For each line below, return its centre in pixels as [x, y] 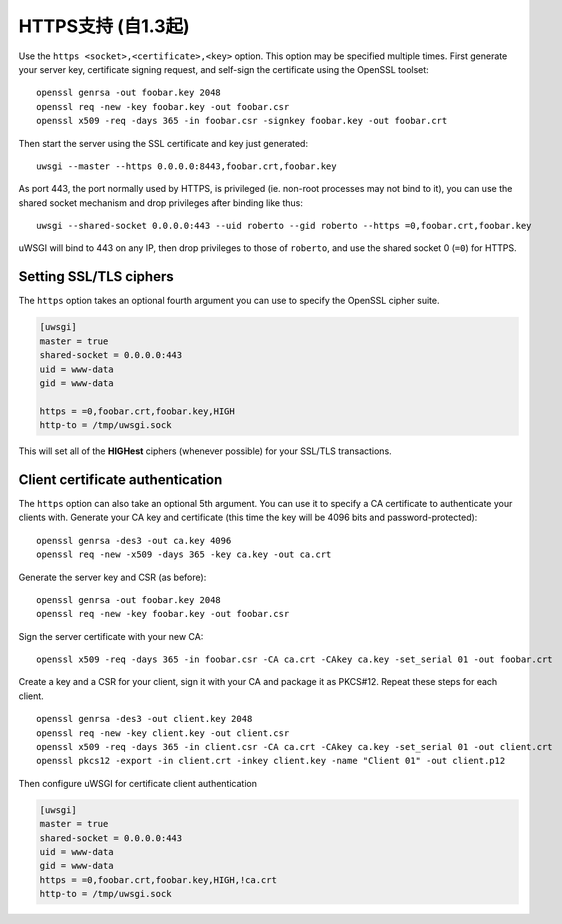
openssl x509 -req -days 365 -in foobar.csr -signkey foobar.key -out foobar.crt [242, 121]
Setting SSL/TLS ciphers [96, 276]
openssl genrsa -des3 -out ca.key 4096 [134, 540]
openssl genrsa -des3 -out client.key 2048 [144, 719]
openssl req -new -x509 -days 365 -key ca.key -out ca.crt [184, 554]
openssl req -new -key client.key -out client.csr [163, 733]
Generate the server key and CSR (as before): [112, 577]
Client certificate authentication [120, 479]
